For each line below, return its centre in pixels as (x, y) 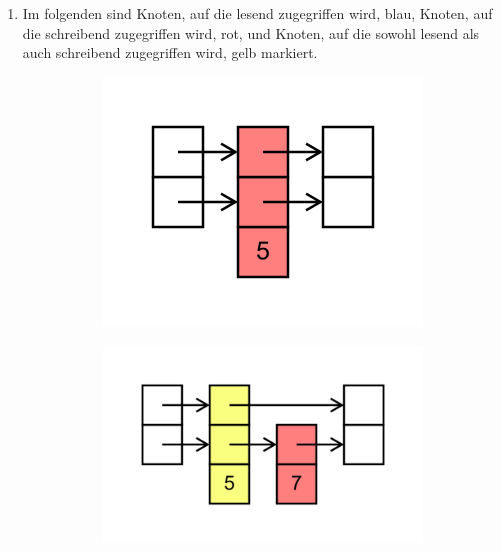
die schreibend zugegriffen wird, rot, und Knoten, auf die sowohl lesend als (251, 32)
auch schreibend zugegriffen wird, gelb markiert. (170, 52)
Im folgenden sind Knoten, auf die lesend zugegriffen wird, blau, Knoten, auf (257, 13)
